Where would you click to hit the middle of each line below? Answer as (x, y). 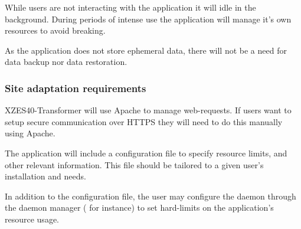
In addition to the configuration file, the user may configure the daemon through (150, 196)
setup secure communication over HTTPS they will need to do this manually (144, 121)
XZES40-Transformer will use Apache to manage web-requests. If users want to (148, 110)
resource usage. (32, 219)
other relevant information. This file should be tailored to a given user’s (134, 164)
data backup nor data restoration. (66, 62)
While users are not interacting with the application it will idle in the (130, 7)
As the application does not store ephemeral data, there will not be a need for (146, 50)
